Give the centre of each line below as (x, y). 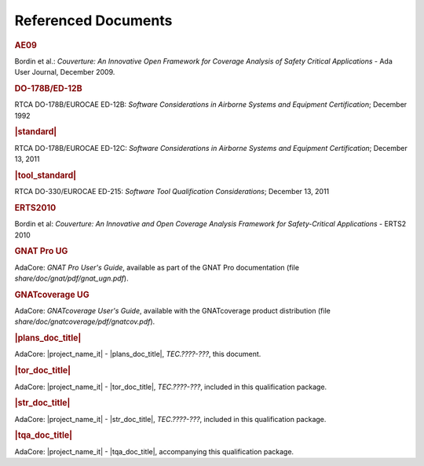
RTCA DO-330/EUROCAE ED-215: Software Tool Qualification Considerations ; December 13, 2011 (172, 192)
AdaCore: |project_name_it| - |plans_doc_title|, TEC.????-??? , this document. (138, 354)
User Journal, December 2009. (65, 72)
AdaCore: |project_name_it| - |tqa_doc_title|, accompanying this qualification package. (154, 451)
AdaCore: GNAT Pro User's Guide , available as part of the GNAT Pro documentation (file (157, 267)
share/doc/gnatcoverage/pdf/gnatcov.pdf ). (85, 321)
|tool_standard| (46, 175)
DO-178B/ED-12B (48, 88)
